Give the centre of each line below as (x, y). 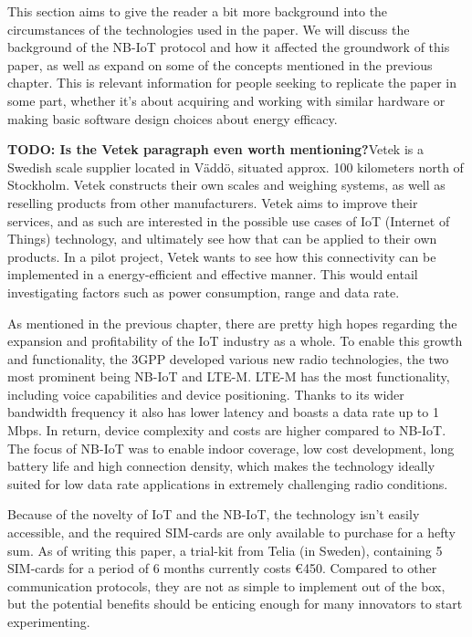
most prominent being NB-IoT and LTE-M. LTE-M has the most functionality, (229, 376)
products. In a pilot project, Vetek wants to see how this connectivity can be (222, 256)
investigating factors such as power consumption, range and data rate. (204, 292)
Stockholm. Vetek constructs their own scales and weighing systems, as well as (226, 185)
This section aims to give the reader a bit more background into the (198, 11)
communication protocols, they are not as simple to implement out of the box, (226, 585)
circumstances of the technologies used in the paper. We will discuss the (209, 29)
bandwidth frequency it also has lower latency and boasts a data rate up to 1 (223, 412)
